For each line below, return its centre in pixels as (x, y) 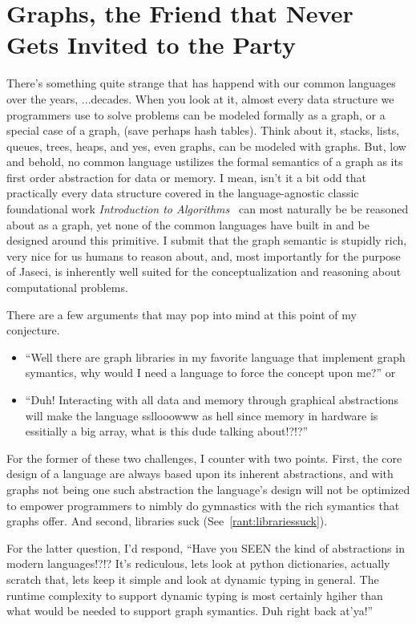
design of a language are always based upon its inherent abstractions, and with (200, 474)
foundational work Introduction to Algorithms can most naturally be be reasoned (208, 209)
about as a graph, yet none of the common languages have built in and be (188, 224)
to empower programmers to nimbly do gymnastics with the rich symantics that (203, 505)
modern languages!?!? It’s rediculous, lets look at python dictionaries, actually (198, 563)
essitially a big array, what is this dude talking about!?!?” (167, 431)
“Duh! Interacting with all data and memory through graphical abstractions (212, 399)
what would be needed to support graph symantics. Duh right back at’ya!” (190, 611)
